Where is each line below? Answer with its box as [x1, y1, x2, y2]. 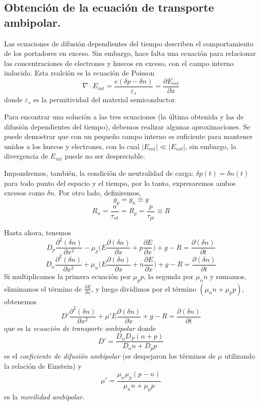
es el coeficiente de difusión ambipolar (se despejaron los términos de [4, 350, 216, 361]
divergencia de [4, 151, 48, 161]
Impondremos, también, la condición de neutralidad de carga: [4, 168, 194, 178]
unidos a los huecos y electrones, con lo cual [4, 141, 140, 151]
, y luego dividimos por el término [91, 283, 197, 294]
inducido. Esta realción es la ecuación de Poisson [4, 67, 155, 78]
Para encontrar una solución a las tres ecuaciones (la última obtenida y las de [4, 111, 244, 122]
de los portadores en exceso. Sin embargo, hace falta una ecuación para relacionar [4, 48, 256, 58]
